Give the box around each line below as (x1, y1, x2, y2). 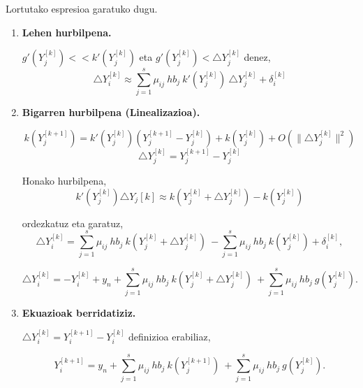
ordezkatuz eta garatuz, (22, 215, 124, 230)
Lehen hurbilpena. (22, 24, 112, 39)
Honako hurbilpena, (22, 173, 107, 188)
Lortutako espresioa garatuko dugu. (6, 1, 158, 15)
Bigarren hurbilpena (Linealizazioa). (22, 105, 200, 120)
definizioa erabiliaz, (128, 329, 211, 343)
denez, (244, 50, 271, 64)
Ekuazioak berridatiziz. (22, 305, 136, 319)
